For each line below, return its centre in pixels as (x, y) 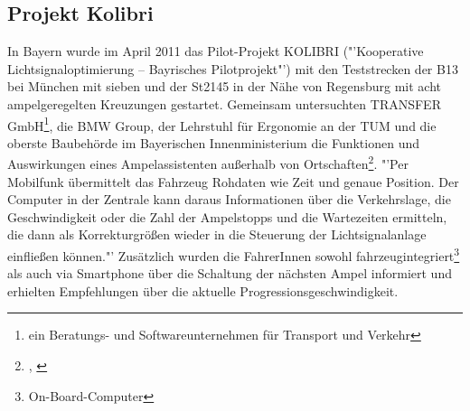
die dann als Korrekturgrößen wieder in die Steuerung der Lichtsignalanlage (217, 234)
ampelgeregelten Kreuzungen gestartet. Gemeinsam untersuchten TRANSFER (224, 103)
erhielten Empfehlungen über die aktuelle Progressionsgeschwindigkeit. (203, 290)
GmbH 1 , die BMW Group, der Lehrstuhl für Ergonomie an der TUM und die (222, 124)
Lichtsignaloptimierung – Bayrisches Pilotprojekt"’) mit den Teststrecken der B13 (233, 68)
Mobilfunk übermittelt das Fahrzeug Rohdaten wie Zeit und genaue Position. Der (233, 181)
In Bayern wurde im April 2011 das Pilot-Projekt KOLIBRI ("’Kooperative (216, 51)
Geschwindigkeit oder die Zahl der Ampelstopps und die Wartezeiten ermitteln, (227, 216)
